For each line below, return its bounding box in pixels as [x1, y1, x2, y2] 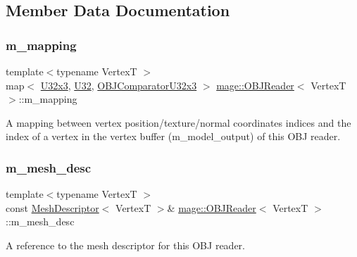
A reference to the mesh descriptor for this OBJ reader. [6, 237, 245, 252]
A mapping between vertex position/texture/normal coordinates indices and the [6, 115, 351, 130]
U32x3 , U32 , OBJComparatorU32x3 [40, 77, 197, 92]
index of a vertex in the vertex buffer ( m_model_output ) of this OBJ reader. [6, 129, 341, 144]
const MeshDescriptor [6, 200, 99, 215]
